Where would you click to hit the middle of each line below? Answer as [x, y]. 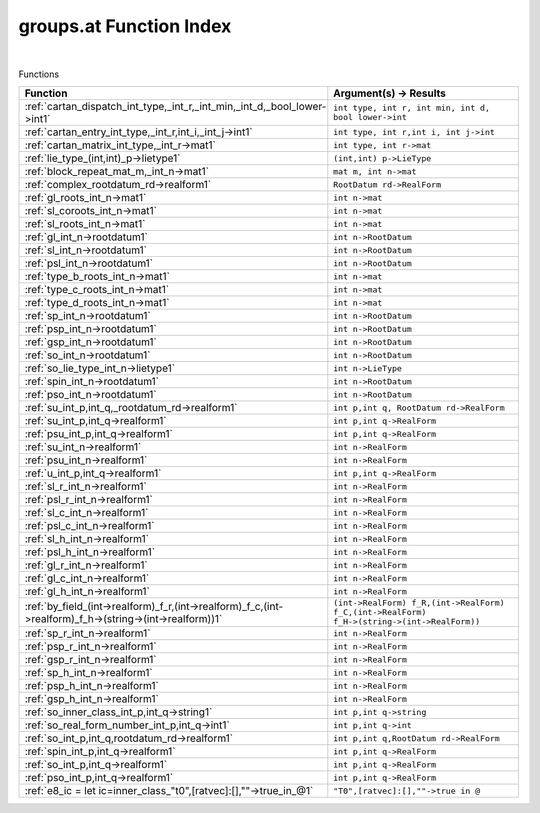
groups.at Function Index [125, 26]
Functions [39, 74]
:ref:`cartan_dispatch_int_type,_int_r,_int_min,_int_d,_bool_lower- [175, 107]
